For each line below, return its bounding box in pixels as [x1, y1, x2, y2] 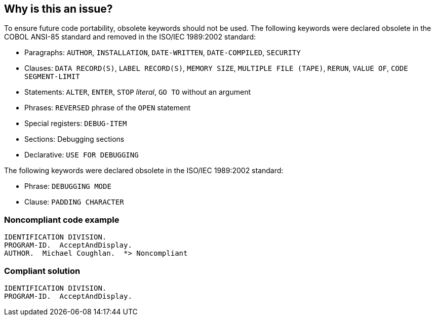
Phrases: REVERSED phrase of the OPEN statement [24, 103, 191, 112]
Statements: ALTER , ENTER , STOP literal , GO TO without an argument [24, 88, 251, 97]
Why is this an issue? [4, 3, 113, 15]
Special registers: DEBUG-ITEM [24, 119, 127, 128]
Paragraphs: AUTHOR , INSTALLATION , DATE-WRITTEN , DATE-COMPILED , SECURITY [24, 48, 301, 57]
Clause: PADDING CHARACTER [24, 197, 124, 207]
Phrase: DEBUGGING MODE [24, 182, 111, 191]
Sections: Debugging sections [24, 135, 125, 144]
